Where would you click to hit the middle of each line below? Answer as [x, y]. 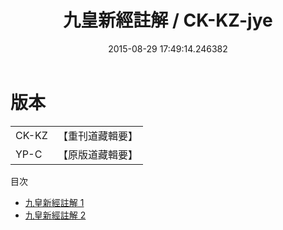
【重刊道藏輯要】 [97, 136]
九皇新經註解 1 [54, 202]
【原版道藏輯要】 [97, 154]
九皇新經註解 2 [55, 215]
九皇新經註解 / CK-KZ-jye [168, 20]
